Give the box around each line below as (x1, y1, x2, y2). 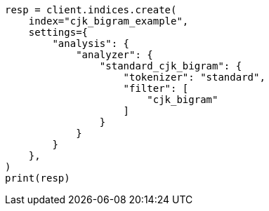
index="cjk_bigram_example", (28, 15, 189, 27)
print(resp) (5, 172, 70, 184)
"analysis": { (52, 38, 130, 49)
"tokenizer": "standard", (123, 72, 265, 83)
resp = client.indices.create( (5, 4, 177, 15)
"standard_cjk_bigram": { (99, 60, 242, 72)
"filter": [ (123, 83, 189, 94)
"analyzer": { (76, 49, 153, 60)
